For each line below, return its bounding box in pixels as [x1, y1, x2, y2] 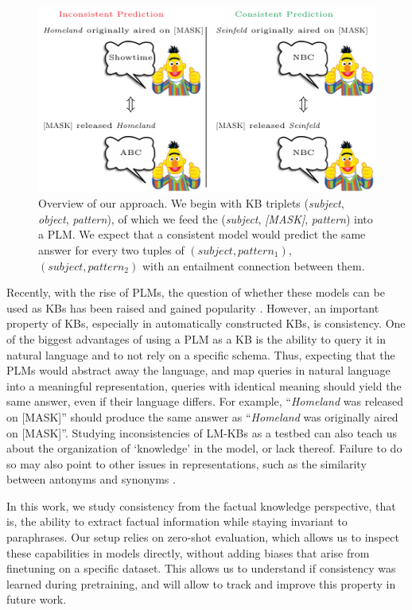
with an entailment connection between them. [142, 257, 365, 274]
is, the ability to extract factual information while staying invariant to [6, 513, 348, 530]
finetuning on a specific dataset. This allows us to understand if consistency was [6, 560, 396, 577]
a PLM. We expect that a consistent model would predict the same [38, 226, 366, 243]
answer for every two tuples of [38, 241, 185, 258]
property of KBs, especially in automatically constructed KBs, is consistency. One [6, 315, 406, 332]
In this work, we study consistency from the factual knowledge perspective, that [6, 497, 396, 514]
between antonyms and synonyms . [6, 471, 176, 488]
